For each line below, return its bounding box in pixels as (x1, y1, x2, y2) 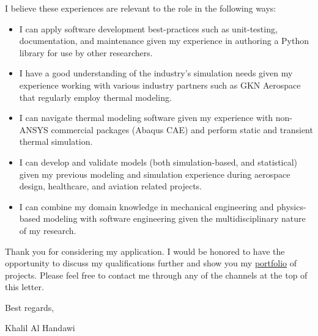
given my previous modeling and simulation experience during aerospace (19, 167, 290, 180)
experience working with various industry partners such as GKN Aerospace (19, 78, 301, 91)
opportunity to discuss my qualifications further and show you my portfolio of (5, 257, 297, 269)
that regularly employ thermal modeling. (19, 90, 172, 103)
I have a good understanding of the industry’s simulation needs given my (19, 67, 293, 79)
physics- (276, 200, 306, 213)
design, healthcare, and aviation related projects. (19, 180, 202, 192)
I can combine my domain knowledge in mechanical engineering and (19, 200, 274, 213)
